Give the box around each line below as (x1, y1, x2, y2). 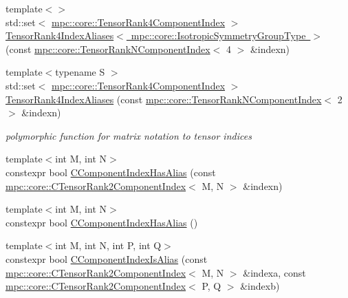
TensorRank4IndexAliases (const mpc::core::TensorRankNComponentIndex (6, 92, 322, 106)
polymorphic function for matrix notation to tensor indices (6, 128, 252, 142)
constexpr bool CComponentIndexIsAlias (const (6, 251, 208, 266)
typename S (55, 65, 105, 79)
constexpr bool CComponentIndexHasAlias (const (6, 164, 216, 179)
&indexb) (240, 279, 280, 293)
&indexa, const (243, 265, 306, 279)
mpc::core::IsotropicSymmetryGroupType (131, 28, 306, 43)
